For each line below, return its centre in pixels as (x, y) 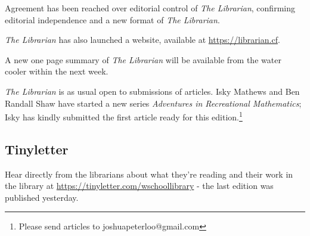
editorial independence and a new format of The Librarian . (112, 19)
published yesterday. (42, 197)
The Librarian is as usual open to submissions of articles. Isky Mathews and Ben (152, 91)
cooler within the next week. (57, 71)
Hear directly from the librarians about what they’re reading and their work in (149, 174)
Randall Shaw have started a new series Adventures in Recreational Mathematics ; (153, 103)
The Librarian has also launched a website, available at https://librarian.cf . (142, 40)
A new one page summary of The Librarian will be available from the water (143, 59)
